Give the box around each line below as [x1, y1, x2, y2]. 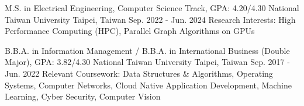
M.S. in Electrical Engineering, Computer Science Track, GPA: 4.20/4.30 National [5, 2, 299, 13]
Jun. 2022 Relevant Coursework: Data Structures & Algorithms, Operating [5, 67, 273, 79]
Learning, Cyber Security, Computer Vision [5, 90, 161, 102]
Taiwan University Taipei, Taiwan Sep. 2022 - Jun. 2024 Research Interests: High [5, 13, 296, 25]
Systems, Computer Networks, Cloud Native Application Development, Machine [5, 78, 292, 91]
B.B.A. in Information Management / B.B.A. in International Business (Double [5, 44, 290, 56]
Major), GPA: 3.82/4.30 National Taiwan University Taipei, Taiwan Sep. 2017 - [5, 56, 290, 68]
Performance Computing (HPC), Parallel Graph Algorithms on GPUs [5, 25, 255, 37]
